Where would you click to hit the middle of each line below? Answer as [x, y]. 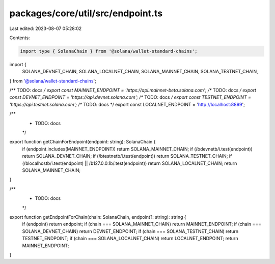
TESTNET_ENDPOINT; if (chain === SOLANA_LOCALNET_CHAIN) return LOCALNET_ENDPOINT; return [130, 239]
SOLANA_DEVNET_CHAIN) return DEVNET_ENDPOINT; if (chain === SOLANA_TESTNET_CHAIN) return [130, 231]
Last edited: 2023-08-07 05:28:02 [46, 28]
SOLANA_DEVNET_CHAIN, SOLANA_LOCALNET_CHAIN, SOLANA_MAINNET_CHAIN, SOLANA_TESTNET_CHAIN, [140, 72]
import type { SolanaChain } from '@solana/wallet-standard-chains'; [109, 51]
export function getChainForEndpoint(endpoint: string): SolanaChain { [82, 142]
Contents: [20, 38]
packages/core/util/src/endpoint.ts [86, 13]
